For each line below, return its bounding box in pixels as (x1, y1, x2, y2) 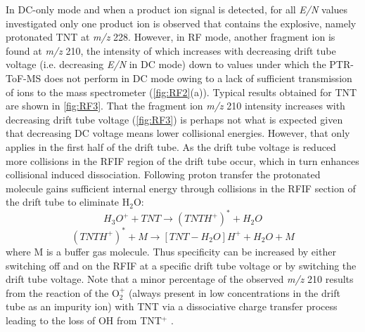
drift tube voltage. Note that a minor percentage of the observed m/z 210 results (6, 272, 354, 286)
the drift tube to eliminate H (6, 194, 130, 209)
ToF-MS (6, 70, 41, 85)
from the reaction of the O (6, 285, 120, 300)
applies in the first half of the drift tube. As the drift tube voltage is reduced (6, 139, 336, 154)
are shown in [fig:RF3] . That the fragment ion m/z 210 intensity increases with (6, 98, 345, 113)
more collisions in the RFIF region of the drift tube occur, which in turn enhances (6, 153, 359, 168)
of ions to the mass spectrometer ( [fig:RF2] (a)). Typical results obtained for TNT (6, 84, 357, 99)
